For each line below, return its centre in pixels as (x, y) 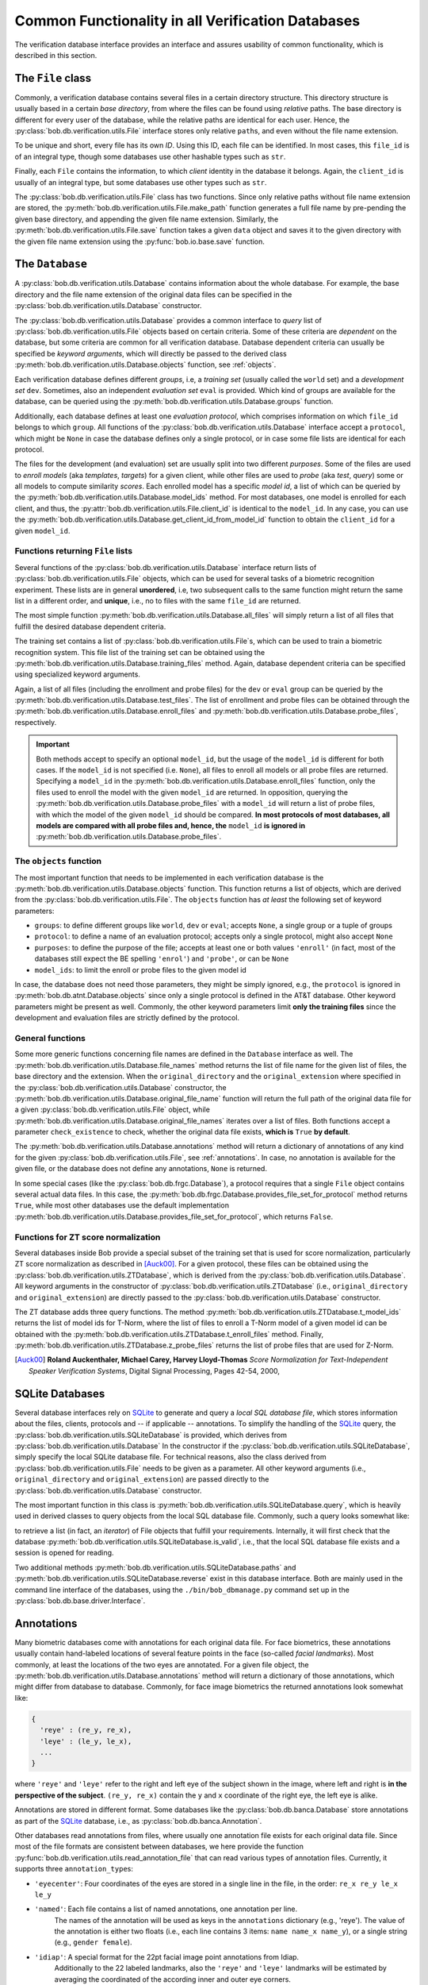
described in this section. (56, 55)
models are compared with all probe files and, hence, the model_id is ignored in (171, 825)
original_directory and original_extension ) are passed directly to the (142, 1479)
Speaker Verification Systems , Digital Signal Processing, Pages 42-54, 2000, (155, 1370)
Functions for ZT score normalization (88, 1237)
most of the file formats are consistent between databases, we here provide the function (159, 1847)
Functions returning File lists (74, 551)
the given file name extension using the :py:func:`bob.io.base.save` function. (140, 241)
